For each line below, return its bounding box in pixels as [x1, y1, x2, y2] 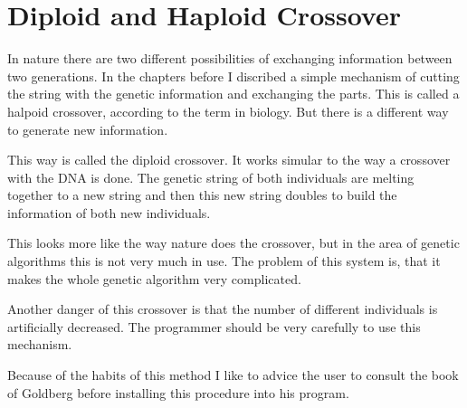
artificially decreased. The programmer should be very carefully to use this [7, 317, 421, 336]
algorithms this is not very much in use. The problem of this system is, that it [7, 251, 441, 270]
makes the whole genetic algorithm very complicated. [7, 269, 301, 288]
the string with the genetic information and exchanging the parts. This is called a [7, 84, 460, 103]
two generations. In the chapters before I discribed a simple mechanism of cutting [7, 66, 460, 85]
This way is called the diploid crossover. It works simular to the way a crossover [7, 150, 451, 169]
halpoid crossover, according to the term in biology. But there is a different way [7, 101, 449, 120]
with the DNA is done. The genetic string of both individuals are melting [7, 167, 415, 186]
